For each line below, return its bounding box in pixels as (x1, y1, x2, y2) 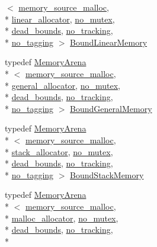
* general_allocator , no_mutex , (5, 79, 120, 91)
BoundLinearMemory (70, 36, 148, 48)
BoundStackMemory (70, 168, 144, 181)
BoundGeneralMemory (70, 102, 152, 114)
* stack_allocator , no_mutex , (5, 145, 113, 158)
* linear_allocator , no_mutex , (5, 12, 115, 25)
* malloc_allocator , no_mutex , (5, 211, 118, 224)
